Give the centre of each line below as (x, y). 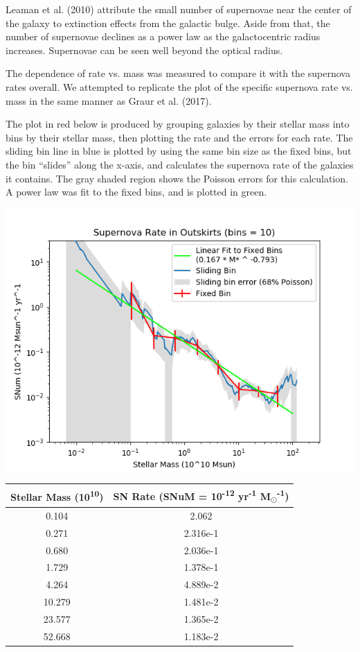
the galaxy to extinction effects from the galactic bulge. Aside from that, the (168, 23)
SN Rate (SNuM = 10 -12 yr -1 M (192, 495)
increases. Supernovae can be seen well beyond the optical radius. (144, 50)
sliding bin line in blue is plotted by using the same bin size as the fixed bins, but (179, 151)
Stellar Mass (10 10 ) (57, 496)
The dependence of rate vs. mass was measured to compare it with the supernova (178, 73)
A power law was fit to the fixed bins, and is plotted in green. (136, 192)
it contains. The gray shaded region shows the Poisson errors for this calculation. (177, 178)
